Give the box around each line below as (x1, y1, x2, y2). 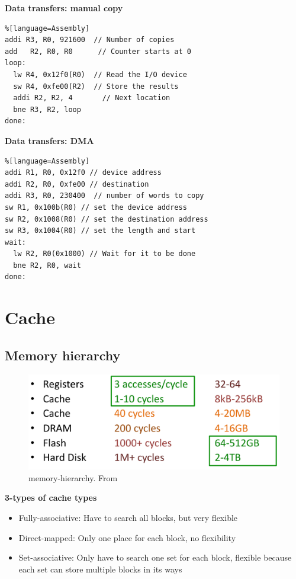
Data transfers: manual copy (5, 2, 123, 14)
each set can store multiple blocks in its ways (18, 562, 182, 575)
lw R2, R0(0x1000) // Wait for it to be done (13, 249, 196, 258)
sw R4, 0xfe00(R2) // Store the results (13, 82, 179, 91)
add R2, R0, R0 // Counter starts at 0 (5, 47, 191, 56)
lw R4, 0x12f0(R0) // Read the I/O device (13, 70, 187, 79)
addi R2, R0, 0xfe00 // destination (5, 180, 149, 188)
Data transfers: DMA (5, 134, 94, 146)
